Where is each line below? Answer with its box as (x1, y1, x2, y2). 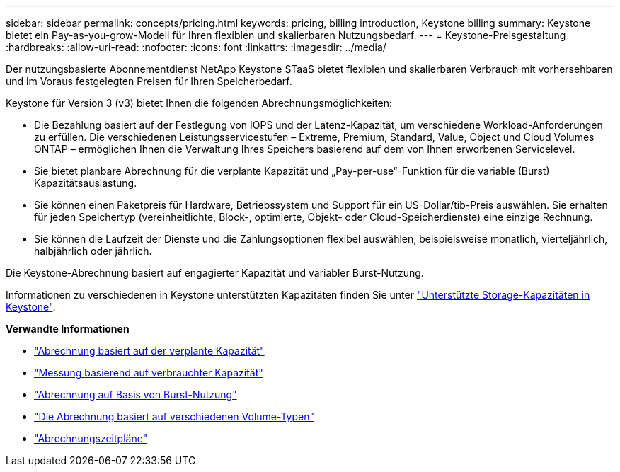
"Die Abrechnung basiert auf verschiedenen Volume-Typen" (34, 410, 314, 422)
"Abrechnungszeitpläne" (34, 432, 148, 444)
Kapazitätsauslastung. (34, 177, 137, 189)
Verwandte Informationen (6, 323, 130, 335)
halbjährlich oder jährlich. (34, 245, 152, 257)
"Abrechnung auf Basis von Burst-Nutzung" (34, 388, 237, 401)
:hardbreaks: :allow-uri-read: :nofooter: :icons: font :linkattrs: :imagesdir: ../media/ (6, 41, 386, 53)
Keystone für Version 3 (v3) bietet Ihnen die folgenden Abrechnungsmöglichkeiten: (6, 97, 393, 109)
